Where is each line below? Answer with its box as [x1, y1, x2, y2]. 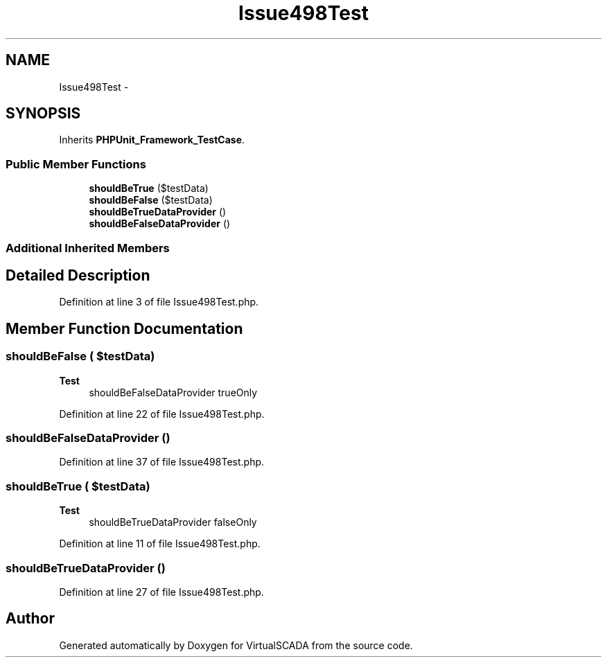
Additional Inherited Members [6, 240, 170, 255]
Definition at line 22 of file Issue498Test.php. [59, 407, 265, 420]
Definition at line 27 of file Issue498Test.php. [59, 585, 264, 598]
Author [6, 610, 55, 628]
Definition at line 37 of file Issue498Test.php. [59, 456, 265, 468]
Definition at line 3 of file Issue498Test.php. [59, 296, 259, 308]
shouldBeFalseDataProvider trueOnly [89, 386, 258, 398]
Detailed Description [6, 266, 150, 284]
